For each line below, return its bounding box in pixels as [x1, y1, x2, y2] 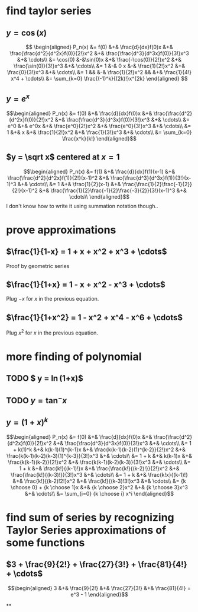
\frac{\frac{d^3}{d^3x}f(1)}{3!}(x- [110, 174, 191, 181]
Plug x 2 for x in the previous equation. [6, 328, 99, 336]
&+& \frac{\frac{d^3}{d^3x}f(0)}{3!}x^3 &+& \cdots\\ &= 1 [53, 439, 192, 447]
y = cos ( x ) [6, 28, 47, 38]
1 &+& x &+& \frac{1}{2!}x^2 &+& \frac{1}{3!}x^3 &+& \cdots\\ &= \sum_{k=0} [7, 129, 192, 136]
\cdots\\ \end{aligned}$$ [69, 193, 130, 200]
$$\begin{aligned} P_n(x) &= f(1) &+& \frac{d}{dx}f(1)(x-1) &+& [23, 168, 176, 175]
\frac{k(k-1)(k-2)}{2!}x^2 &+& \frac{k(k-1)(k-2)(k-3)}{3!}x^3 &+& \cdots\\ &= [8, 458, 191, 466]
